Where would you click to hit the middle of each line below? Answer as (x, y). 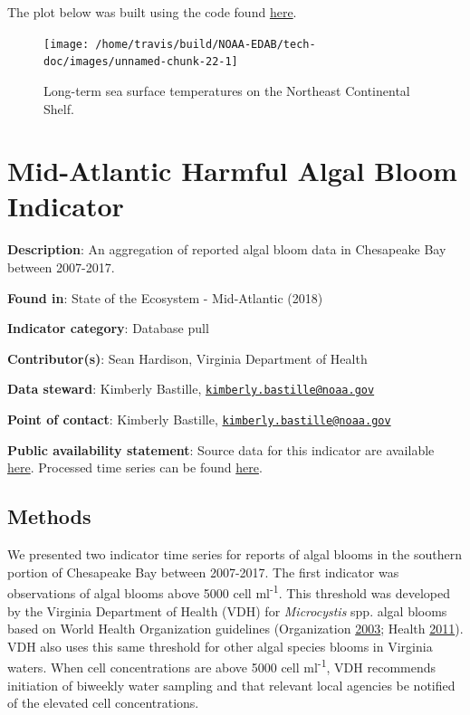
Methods (49, 516)
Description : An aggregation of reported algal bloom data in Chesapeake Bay (227, 249)
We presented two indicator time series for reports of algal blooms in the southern (235, 554)
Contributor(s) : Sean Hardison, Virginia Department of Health (187, 358)
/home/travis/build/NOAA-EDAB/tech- (206, 44)
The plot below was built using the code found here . (152, 12)
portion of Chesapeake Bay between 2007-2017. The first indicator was (203, 572)
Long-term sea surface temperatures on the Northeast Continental (227, 90)
